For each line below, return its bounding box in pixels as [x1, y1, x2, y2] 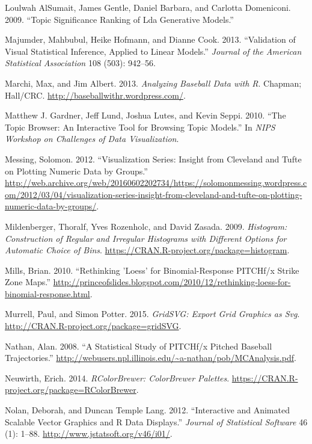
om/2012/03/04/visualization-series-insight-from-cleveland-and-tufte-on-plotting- [5, 188, 302, 200]
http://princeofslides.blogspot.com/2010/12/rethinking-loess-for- [53, 276, 291, 288]
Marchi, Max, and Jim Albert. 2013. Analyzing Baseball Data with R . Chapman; [5, 76, 302, 89]
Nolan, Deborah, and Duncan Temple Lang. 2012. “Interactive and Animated [5, 404, 290, 416]
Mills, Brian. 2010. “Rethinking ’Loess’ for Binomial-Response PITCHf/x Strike [5, 264, 299, 276]
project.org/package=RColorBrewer [5, 383, 136, 396]
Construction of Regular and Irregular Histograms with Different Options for [5, 232, 287, 244]
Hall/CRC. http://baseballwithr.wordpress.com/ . [5, 88, 186, 101]
